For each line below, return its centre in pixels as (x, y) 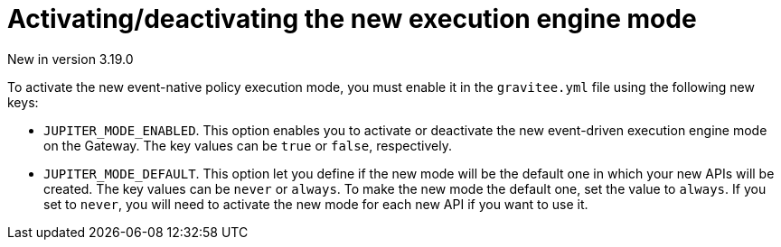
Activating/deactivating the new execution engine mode (352, 19)
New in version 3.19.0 (71, 59)
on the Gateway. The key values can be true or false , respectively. (248, 145)
